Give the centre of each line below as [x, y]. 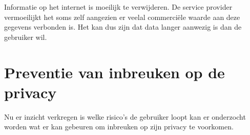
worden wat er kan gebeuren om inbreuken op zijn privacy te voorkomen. [119, 127]
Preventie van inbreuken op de [114, 72]
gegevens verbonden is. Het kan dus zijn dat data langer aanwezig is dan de [123, 27]
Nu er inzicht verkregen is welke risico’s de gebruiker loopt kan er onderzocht [125, 116]
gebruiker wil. [26, 37]
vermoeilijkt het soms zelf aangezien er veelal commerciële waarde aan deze [122, 17]
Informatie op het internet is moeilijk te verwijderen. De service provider [118, 7]
